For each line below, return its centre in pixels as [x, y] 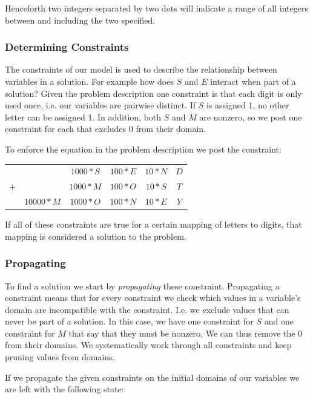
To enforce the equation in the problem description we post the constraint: [143, 149]
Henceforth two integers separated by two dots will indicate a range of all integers [156, 8]
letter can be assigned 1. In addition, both [83, 117]
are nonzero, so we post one [251, 117]
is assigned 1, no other [248, 105]
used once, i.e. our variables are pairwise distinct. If [100, 105]
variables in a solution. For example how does [89, 81]
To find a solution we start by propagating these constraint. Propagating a [142, 285]
